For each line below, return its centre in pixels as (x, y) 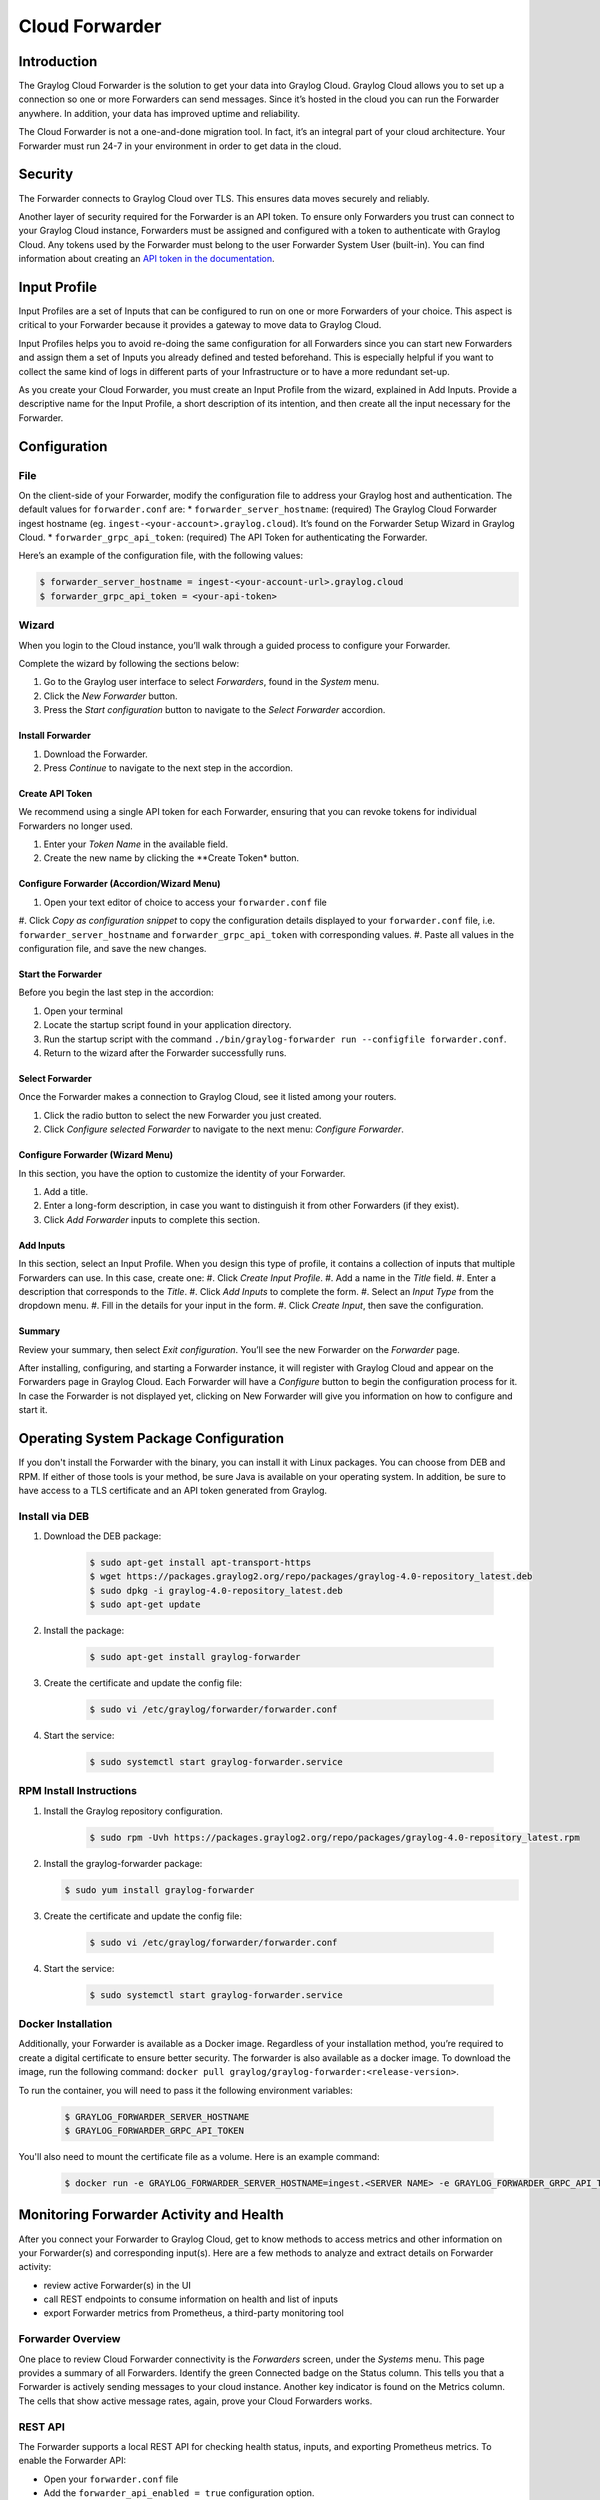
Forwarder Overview (69, 2339)
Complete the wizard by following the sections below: (129, 663)
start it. (33, 1410)
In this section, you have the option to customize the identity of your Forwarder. (182, 1173)
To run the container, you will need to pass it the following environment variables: (186, 2090)
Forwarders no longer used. (76, 826)
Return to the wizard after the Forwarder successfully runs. (165, 1052)
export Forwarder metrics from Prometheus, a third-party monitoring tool (193, 2313)
